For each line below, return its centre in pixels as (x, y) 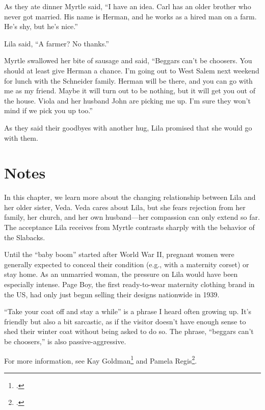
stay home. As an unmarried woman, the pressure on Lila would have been (121, 274)
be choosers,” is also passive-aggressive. (65, 341)
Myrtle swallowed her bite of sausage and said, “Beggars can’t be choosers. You (128, 60)
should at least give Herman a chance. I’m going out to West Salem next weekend (132, 70)
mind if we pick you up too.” (48, 110)
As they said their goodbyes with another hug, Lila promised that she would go (128, 127)
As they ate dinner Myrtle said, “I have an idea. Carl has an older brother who (128, 6)
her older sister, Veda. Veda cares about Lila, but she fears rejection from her (125, 207)
